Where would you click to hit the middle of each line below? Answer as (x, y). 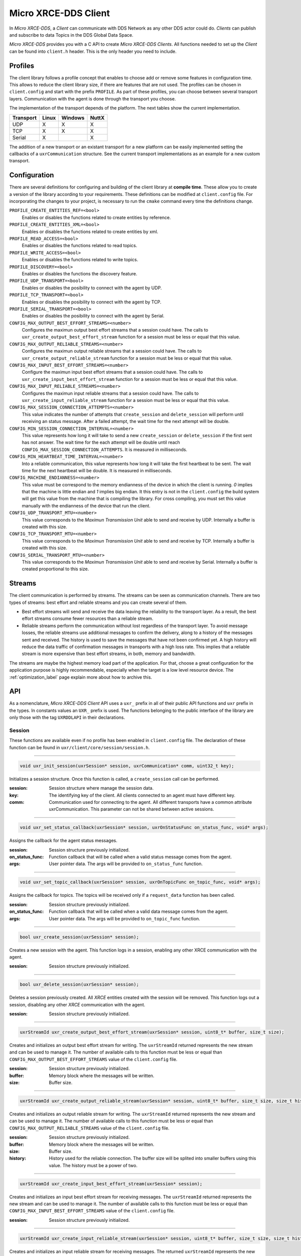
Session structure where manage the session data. (101, 788)
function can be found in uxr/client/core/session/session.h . (80, 747)
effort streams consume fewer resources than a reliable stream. (88, 618)
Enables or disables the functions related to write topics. (80, 260)
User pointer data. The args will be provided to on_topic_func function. (124, 918)
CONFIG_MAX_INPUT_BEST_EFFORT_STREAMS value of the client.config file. (92, 1211)
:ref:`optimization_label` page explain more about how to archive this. (81, 677)
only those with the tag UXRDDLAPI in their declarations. (67, 717)
